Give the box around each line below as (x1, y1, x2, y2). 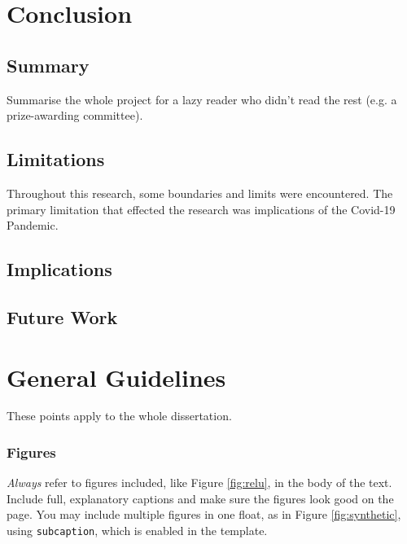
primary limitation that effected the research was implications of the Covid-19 (7, 200, 396, 217)
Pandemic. (7, 217, 59, 234)
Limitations (7, 147, 105, 172)
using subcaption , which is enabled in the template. (7, 522, 268, 539)
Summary (7, 52, 90, 77)
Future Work (7, 304, 118, 329)
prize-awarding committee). (7, 107, 143, 124)
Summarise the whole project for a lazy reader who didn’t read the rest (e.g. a (7, 90, 397, 107)
